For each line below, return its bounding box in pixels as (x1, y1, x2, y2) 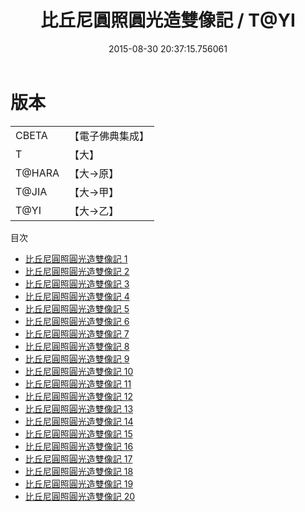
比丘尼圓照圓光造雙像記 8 (24, 340, 130, 352)
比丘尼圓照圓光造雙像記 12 (24, 390, 133, 402)
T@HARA (15, 166, 60, 180)
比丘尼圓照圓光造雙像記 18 (24, 465, 134, 477)
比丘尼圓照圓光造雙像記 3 (24, 277, 130, 290)
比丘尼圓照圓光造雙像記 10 (24, 365, 134, 377)
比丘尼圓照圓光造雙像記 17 (24, 452, 133, 465)
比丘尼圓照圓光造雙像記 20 (24, 490, 136, 502)
